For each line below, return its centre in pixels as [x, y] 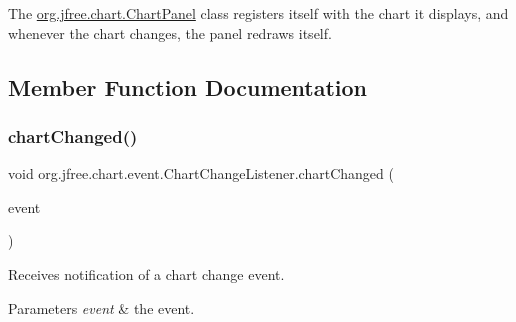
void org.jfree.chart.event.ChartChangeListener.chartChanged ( [201, 173]
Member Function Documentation [188, 86]
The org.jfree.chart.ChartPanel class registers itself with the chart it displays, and [258, 13]
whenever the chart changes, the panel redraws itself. [170, 32]
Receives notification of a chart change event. [146, 273]
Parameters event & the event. [101, 307]
